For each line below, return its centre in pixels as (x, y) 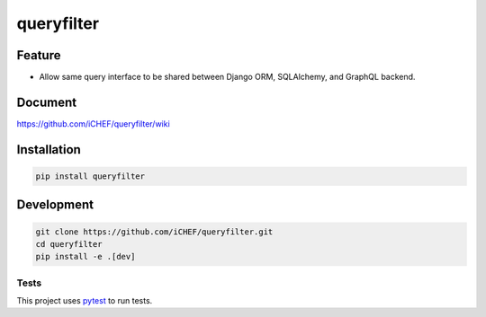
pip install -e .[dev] (85, 257)
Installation (49, 150)
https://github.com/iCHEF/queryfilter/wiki (93, 123)
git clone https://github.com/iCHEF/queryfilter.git (154, 232)
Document (46, 102)
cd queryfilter (69, 244)
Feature (39, 55)
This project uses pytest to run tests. (85, 301)
